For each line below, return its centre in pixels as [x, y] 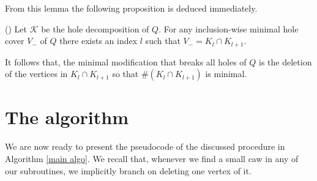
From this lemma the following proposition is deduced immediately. [131, 8]
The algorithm [67, 117]
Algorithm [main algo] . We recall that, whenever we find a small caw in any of [152, 158]
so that [125, 74]
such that [163, 41]
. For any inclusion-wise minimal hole [229, 28]
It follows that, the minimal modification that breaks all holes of [126, 61]
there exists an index [99, 41]
